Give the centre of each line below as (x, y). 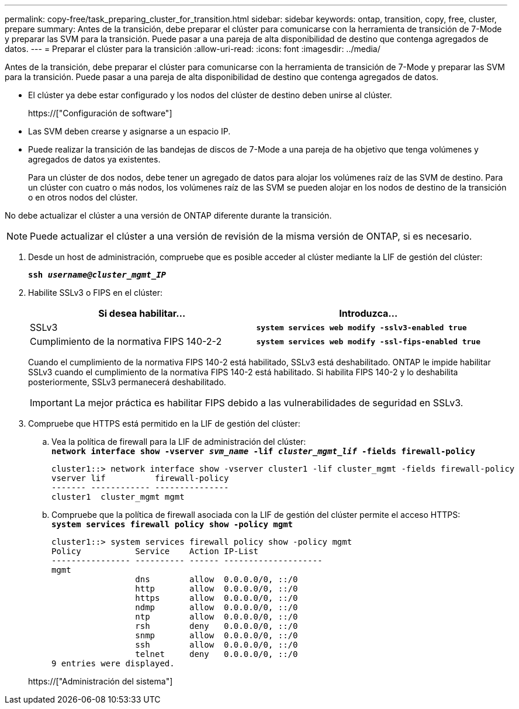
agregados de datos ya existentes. (94, 159)
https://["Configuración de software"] (100, 113)
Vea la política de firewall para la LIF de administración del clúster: (179, 442)
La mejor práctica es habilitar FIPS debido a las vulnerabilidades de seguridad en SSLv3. (269, 403)
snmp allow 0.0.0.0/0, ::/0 (217, 635)
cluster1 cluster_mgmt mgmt (118, 497)
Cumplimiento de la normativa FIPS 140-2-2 (126, 341)
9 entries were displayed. (113, 663)
